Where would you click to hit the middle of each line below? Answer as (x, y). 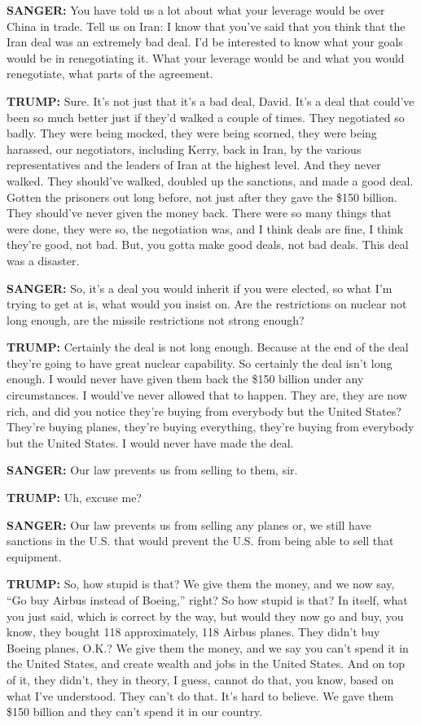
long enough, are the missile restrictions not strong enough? (156, 319)
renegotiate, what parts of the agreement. (110, 74)
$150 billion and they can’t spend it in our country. (135, 712)
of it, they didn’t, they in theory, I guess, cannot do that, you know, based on (200, 679)
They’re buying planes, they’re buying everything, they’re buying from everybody (210, 427)
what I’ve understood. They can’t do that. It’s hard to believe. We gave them (200, 695)
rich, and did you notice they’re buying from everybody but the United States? (204, 411)
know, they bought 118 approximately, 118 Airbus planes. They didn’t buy (193, 632)
